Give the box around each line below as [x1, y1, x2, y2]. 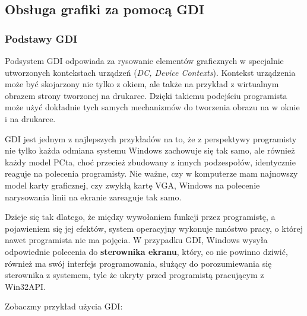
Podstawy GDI [5, 31, 78, 46]
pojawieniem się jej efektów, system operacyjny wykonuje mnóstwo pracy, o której [5, 222, 303, 234]
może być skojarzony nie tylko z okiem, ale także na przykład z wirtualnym [5, 78, 279, 90]
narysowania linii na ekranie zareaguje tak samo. [5, 190, 182, 203]
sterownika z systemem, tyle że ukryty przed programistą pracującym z [5, 269, 264, 281]
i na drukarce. [5, 112, 56, 125]
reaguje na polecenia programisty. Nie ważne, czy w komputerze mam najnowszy [5, 167, 298, 180]
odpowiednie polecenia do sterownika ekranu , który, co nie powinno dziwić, [5, 245, 288, 257]
